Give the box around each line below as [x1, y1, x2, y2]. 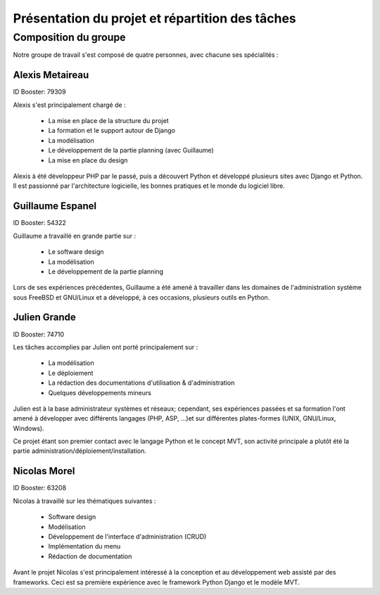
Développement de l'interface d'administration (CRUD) [48, 532, 207, 541]
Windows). [13, 424, 45, 433]
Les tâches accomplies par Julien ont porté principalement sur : [13, 343, 198, 351]
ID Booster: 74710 [13, 330, 65, 338]
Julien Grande [13, 312, 77, 324]
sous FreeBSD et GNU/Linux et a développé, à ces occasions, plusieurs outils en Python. [13, 293, 270, 302]
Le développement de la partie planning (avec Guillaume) [48, 146, 214, 155]
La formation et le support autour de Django [48, 127, 176, 135]
